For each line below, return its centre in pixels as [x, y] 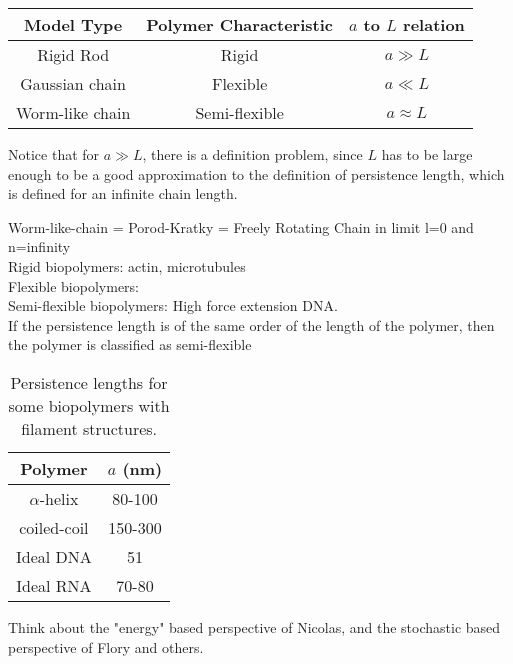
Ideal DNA [54, 556]
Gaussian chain [73, 83]
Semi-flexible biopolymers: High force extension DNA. [173, 305]
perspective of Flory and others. [106, 646]
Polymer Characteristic [239, 24]
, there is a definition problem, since [252, 154]
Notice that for [54, 154]
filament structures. [89, 428]
